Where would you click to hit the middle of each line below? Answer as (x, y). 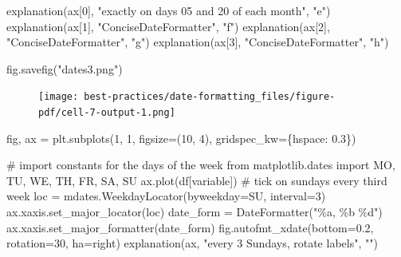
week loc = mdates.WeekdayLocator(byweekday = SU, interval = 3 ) (166, 196)
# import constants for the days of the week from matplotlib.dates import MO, (201, 165)
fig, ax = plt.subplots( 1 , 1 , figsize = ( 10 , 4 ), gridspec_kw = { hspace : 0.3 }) (181, 138)
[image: (59, 97)
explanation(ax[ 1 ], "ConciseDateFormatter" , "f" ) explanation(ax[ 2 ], (168, 26)
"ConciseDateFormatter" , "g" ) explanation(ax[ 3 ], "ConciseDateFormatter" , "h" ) (198, 42)
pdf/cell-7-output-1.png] (107, 113)
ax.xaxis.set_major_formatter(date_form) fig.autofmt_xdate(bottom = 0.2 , (190, 227)
